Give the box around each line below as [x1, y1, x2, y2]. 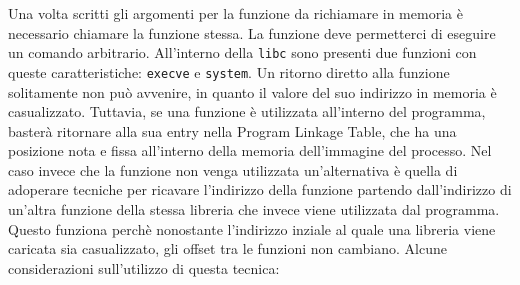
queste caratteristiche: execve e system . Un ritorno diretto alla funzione [8, 61, 450, 82]
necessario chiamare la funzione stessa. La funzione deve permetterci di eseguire [8, 22, 496, 43]
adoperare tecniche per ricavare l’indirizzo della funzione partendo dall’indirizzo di [8, 179, 512, 200]
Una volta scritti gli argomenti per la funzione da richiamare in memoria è [8, 3, 463, 23]
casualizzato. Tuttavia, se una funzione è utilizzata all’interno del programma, [8, 101, 486, 122]
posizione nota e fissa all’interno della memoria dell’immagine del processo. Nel [8, 140, 492, 161]
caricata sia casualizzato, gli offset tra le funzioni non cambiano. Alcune [8, 238, 447, 259]
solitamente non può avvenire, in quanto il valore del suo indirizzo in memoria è [8, 81, 497, 102]
